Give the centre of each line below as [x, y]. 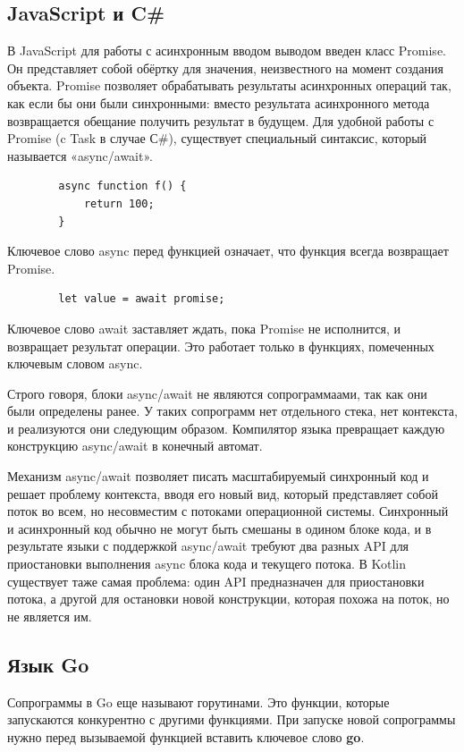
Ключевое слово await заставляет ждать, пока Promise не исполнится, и [204, 328]
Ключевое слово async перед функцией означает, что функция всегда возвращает [228, 251]
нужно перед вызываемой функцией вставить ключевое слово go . [186, 736]
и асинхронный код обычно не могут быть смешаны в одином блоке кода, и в [219, 528]
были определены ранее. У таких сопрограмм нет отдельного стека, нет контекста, [232, 411]
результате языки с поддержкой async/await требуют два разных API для [208, 546]
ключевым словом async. [75, 363]
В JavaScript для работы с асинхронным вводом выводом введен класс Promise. [227, 51]
